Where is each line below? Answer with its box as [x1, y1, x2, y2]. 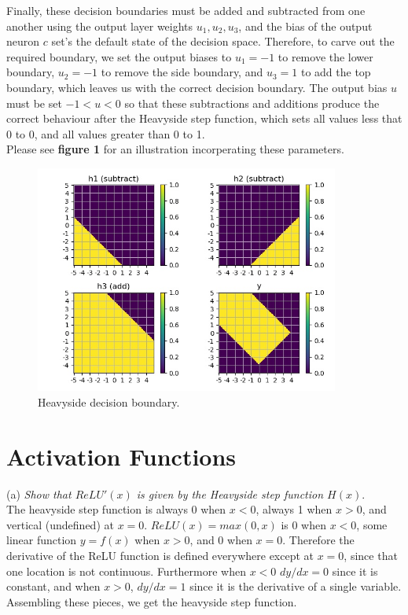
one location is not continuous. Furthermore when [6, 562, 246, 579]
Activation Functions [6, 440, 237, 472]
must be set [6, 94, 62, 111]
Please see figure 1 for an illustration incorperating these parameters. [6, 141, 344, 157]
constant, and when [6, 578, 101, 595]
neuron [6, 33, 40, 50]
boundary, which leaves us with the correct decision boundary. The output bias [6, 79, 388, 95]
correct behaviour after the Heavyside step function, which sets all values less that [6, 110, 402, 127]
